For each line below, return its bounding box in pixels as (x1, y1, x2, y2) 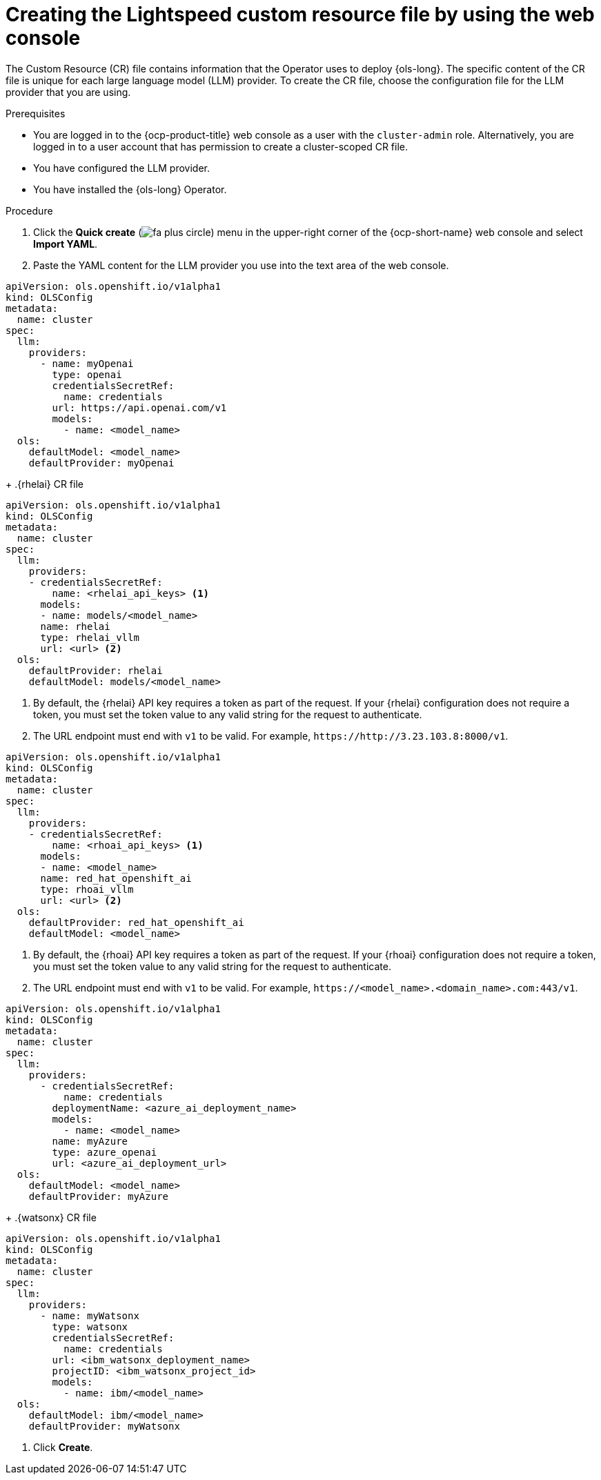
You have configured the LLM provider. (33, 161, 210, 174)
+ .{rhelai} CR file (6, 477, 83, 490)
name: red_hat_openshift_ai (40, 872, 192, 884)
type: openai (52, 368, 122, 380)
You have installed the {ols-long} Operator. (33, 183, 227, 195)
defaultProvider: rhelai (28, 664, 163, 676)
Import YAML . (33, 237, 98, 250)
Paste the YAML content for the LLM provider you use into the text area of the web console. (33, 259, 449, 271)
